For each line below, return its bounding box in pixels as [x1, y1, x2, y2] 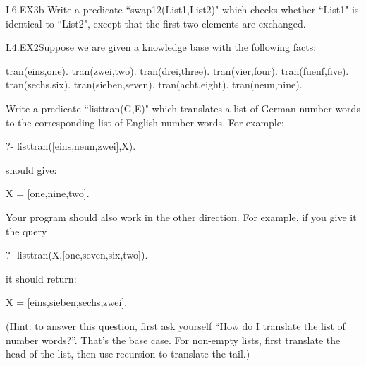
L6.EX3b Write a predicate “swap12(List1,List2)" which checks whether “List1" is [6, 2, 359, 16]
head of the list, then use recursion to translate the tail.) [6, 346, 250, 361]
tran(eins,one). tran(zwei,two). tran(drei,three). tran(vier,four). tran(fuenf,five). [6, 63, 349, 78]
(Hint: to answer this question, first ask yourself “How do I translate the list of [6, 318, 346, 333]
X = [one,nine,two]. [6, 186, 90, 201]
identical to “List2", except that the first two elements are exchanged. [6, 16, 306, 30]
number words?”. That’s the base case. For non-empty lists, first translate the [6, 332, 341, 347]
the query [6, 223, 47, 238]
